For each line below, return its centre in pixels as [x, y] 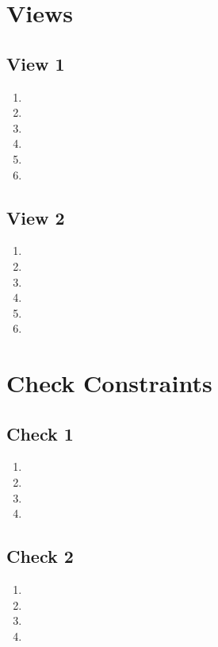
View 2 [36, 217]
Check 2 [40, 556]
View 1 [36, 63]
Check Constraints [109, 383]
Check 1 [40, 433]
